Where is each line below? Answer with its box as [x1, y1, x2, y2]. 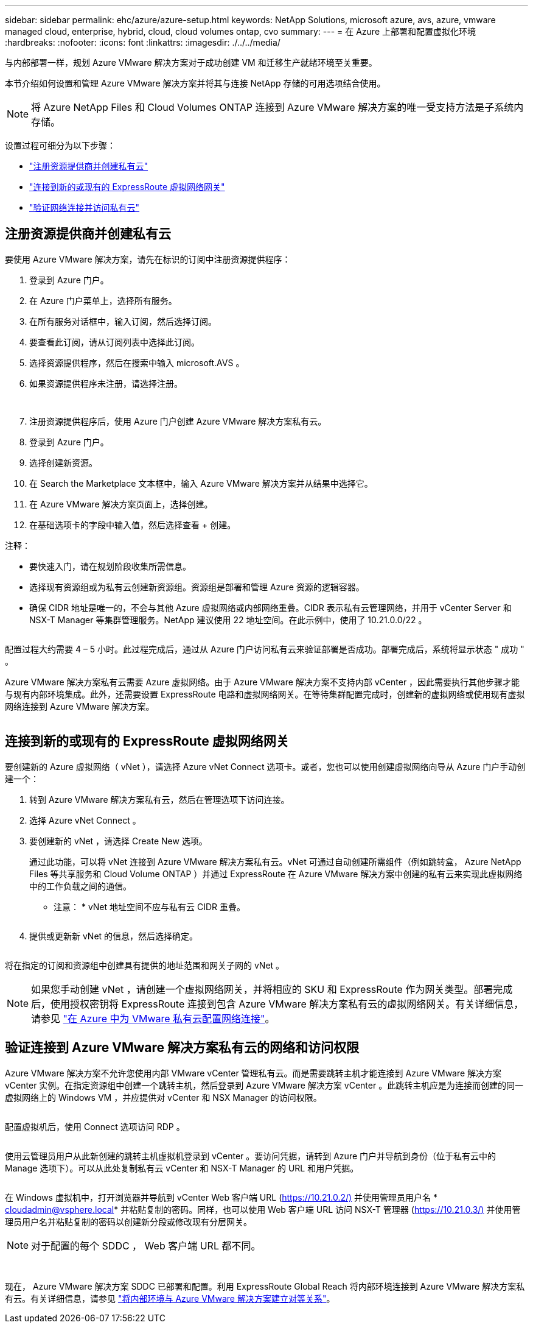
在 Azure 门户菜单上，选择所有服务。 [29, 295, 177, 306]
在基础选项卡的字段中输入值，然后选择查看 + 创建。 [29, 519, 236, 530]
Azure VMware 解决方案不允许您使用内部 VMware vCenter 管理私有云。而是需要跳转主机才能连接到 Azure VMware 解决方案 [5, 1067, 502, 1078]
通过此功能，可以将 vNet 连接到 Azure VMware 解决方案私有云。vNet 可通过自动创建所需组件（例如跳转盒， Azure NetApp [29, 856, 521, 867]
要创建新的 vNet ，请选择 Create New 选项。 [29, 835, 207, 846]
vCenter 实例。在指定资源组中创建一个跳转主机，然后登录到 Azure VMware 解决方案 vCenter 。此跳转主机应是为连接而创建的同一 [5, 1079, 524, 1090]
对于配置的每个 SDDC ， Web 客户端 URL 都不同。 [31, 1239, 261, 1252]
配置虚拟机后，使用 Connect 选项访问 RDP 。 [5, 1121, 185, 1132]
